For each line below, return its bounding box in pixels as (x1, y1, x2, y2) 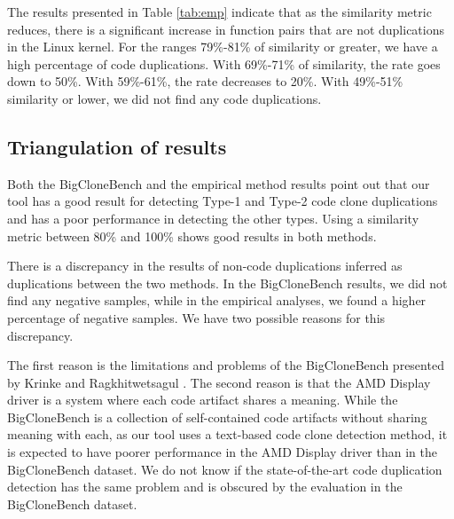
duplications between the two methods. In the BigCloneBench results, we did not (7, 273, 448, 292)
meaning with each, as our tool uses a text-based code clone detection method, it (7, 425, 448, 444)
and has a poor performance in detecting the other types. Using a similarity (7, 208, 419, 227)
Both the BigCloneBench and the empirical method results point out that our (7, 174, 430, 193)
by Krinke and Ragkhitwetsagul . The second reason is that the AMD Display (7, 373, 431, 391)
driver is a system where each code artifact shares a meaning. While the (7, 390, 398, 409)
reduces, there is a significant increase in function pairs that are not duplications (7, 20, 445, 38)
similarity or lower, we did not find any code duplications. (7, 89, 322, 107)
